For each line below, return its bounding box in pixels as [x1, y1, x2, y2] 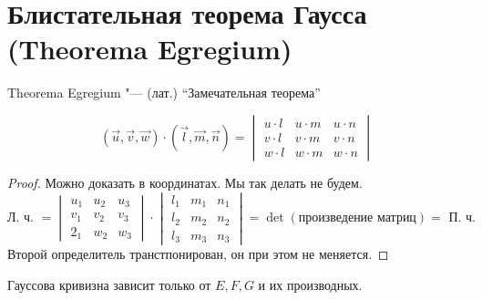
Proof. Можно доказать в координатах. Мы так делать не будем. [7, 172, 363, 191]
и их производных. [258, 274, 363, 294]
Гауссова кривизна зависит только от [7, 274, 211, 294]
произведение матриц [298, 212, 416, 225]
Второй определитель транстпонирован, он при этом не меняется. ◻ [7, 244, 389, 264]
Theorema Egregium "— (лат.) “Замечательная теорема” [7, 83, 321, 102]
